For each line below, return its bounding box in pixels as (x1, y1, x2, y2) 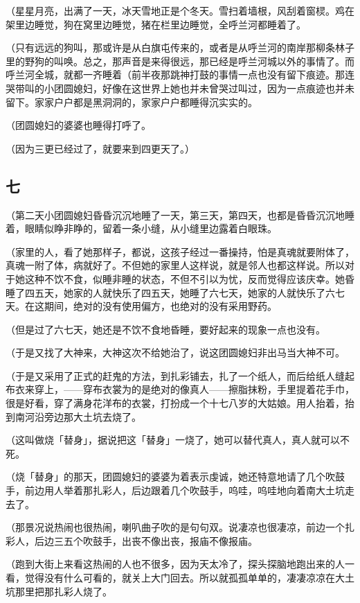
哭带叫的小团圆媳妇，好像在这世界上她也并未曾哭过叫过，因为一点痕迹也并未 (6, 80, 354, 95)
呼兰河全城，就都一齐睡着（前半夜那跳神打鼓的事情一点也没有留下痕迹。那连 (6, 67, 354, 82)
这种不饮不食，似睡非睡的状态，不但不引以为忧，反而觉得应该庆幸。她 (24, 271, 345, 286)
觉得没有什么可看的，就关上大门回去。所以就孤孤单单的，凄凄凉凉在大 (24, 570, 345, 585)
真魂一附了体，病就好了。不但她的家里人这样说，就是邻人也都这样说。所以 (6, 258, 345, 272)
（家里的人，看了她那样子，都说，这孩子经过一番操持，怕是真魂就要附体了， (6, 244, 354, 259)
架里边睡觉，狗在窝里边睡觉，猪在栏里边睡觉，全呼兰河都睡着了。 (6, 17, 306, 31)
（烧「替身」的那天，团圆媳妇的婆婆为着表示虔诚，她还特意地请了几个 (6, 469, 325, 484)
